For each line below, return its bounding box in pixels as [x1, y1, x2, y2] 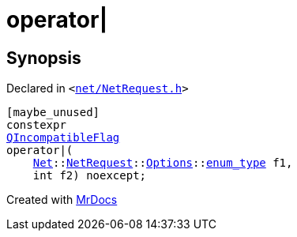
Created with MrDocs [6, 193, 118, 207]
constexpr [6, 118, 66, 132]
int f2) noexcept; [32, 169, 147, 182]
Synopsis [6, 47, 81, 68]
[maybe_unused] [6, 106, 100, 119]
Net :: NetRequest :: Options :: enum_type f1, [32, 156, 293, 170]
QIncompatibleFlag [6, 131, 120, 145]
